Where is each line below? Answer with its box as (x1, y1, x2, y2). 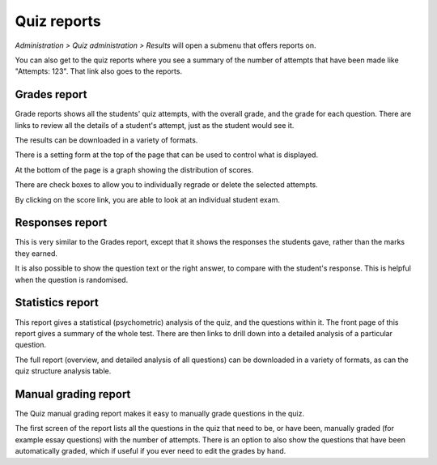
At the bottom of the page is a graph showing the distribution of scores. (15, 164, 254, 174)
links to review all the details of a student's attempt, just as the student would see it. (15, 120, 295, 130)
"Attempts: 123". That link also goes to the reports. (15, 66, 182, 76)
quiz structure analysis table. (15, 366, 112, 376)
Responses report (15, 215, 108, 230)
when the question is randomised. (15, 275, 129, 284)
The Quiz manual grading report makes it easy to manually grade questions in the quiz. (15, 409, 305, 419)
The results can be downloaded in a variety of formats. (15, 135, 198, 145)
